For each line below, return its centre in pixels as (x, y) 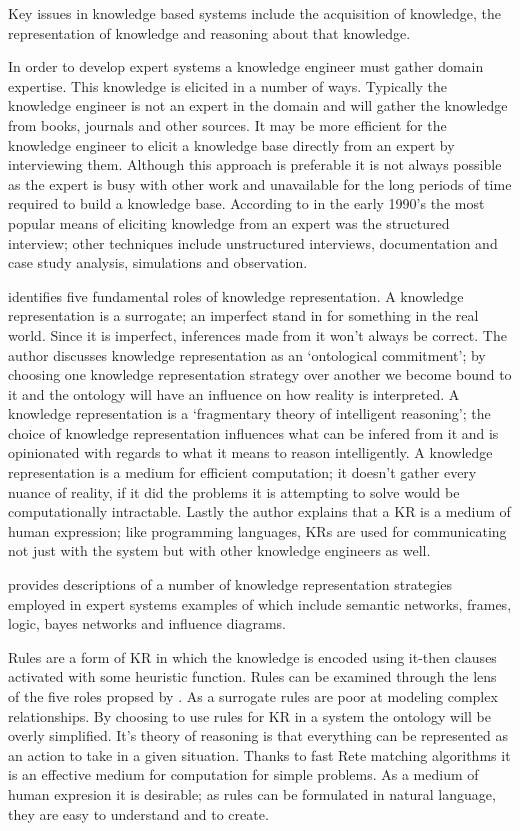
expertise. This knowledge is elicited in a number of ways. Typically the (228, 85)
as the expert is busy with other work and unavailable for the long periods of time (260, 183)
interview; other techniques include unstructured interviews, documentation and (253, 242)
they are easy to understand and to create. (138, 813)
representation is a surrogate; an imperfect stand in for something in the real (243, 315)
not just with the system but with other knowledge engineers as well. (219, 550)
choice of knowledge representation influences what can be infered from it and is (253, 432)
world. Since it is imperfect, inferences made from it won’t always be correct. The (257, 334)
